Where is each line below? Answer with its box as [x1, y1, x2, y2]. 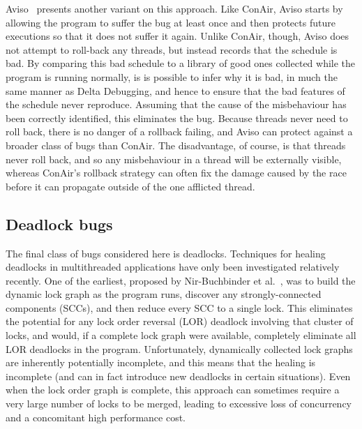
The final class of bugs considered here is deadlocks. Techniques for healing [6, 246, 326, 260]
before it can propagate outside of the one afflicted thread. [6, 179, 255, 193]
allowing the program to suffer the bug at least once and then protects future [6, 15, 335, 29]
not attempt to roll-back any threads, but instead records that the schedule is [6, 42, 338, 57]
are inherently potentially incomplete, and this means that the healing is [6, 355, 316, 370]
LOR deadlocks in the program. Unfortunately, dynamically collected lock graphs [6, 341, 353, 356]
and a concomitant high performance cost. [6, 409, 186, 424]
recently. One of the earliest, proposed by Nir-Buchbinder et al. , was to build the [6, 273, 356, 287]
